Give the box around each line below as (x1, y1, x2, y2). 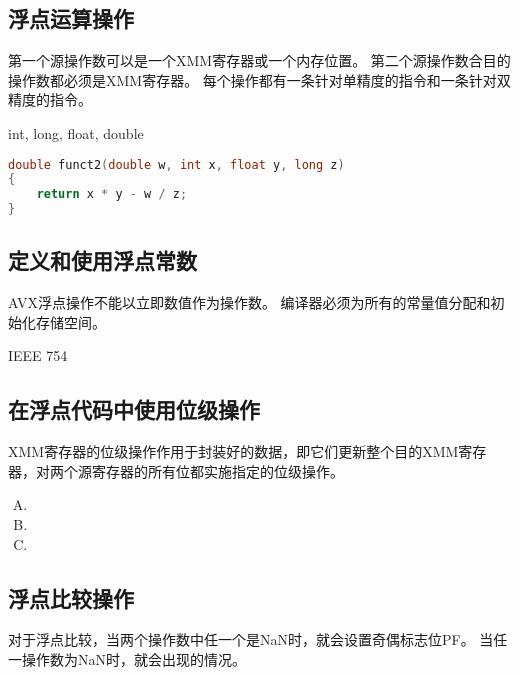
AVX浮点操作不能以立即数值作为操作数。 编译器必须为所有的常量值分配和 (8, 292, 491, 313)
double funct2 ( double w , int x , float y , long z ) (8, 157, 345, 172)
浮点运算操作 (8, 3, 134, 34)
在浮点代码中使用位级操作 (8, 394, 260, 425)
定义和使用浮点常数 (8, 245, 197, 276)
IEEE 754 (8, 345, 68, 366)
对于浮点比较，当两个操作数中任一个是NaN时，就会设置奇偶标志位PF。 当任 (8, 629, 508, 650)
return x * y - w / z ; (36, 187, 188, 202)
